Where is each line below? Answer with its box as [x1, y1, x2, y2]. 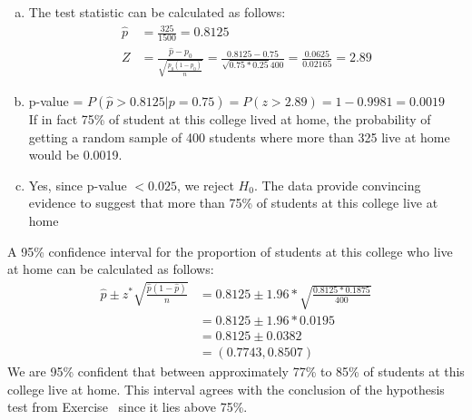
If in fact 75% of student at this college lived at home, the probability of [28, 110, 431, 129]
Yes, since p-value [28, 175, 127, 194]
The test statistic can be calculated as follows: [28, 3, 286, 21]
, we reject [176, 175, 234, 194]
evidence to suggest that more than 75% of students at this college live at [28, 193, 438, 212]
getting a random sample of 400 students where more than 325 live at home [28, 127, 450, 146]
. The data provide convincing [253, 175, 421, 194]
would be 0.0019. [28, 145, 123, 164]
